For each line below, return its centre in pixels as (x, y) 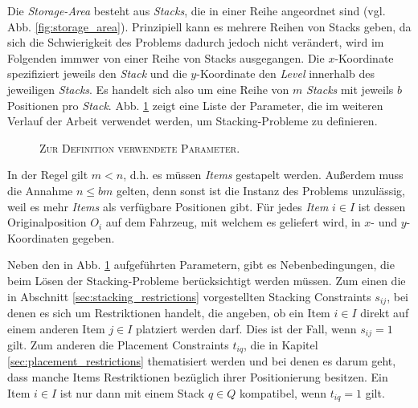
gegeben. (93, 237)
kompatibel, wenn (283, 392)
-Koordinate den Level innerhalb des (285, 73)
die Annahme (40, 190)
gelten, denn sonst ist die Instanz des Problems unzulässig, (260, 190)
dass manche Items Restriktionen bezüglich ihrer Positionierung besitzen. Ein (198, 377)
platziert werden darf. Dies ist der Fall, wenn (246, 328)
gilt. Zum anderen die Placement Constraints (118, 345)
